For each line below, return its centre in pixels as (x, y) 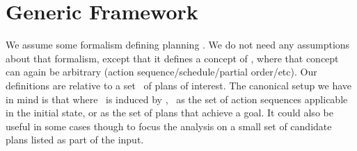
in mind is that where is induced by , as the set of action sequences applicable (177, 99)
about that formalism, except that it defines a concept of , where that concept (172, 58)
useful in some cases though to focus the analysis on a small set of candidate (169, 126)
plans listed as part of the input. (75, 140)
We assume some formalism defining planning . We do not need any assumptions (178, 45)
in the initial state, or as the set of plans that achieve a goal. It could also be (169, 113)
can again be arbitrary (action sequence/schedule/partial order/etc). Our (161, 72)
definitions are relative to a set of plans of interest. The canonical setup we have (179, 85)
